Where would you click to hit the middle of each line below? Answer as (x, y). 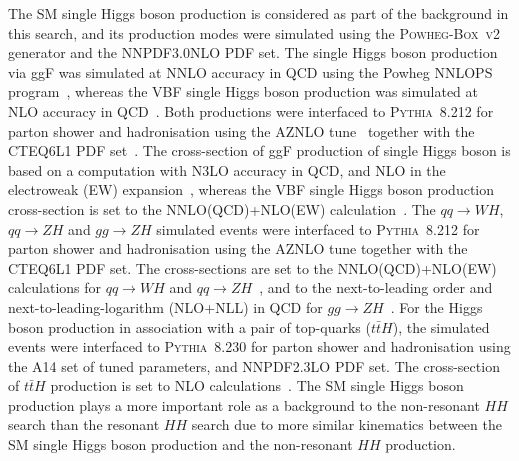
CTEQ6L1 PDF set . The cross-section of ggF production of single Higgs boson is (259, 150)
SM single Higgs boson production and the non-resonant (180, 444)
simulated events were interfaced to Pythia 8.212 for (318, 228)
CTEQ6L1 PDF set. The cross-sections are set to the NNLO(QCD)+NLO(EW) (252, 267)
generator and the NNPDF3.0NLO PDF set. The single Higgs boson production (253, 52)
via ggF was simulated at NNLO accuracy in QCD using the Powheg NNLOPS (250, 71)
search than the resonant (84, 424)
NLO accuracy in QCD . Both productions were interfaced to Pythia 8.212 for (251, 110)
